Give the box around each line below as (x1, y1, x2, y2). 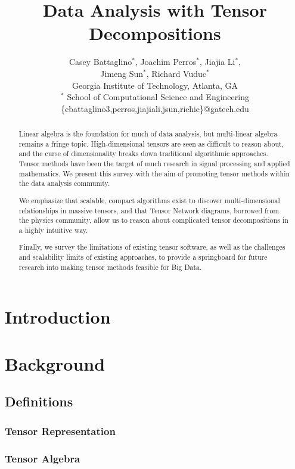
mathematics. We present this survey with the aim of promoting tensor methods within (18, 168, 290, 178)
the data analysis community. (18, 178, 110, 188)
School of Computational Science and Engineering (67, 91, 249, 103)
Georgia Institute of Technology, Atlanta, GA (72, 79, 238, 91)
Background (5, 351, 105, 375)
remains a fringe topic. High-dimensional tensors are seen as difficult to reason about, (18, 138, 284, 148)
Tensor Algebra (5, 451, 80, 465)
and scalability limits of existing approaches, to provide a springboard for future (18, 252, 268, 262)
